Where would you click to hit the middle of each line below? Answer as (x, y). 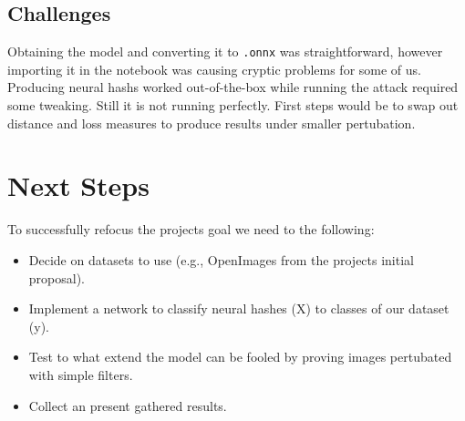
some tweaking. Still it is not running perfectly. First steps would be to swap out (233, 105)
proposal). (57, 277)
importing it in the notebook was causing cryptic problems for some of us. (214, 69)
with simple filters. (81, 374)
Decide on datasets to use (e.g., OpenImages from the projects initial (221, 259)
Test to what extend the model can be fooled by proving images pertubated (240, 357)
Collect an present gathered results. (128, 405)
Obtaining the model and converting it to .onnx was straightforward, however (225, 51)
